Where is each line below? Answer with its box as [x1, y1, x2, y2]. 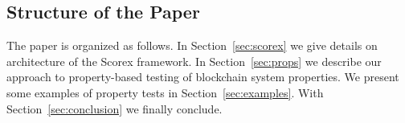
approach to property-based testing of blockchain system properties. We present [6, 68, 399, 85]
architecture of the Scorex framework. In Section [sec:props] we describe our [6, 52, 382, 69]
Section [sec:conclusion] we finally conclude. [6, 100, 223, 117]
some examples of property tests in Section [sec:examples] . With [6, 84, 324, 100]
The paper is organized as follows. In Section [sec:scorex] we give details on [6, 37, 378, 54]
